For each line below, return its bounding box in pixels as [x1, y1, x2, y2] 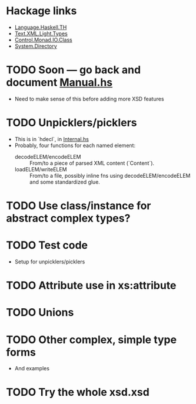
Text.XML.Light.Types [14, 30, 68, 37]
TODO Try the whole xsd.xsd [6, 386, 150, 399]
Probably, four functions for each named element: [14, 142, 136, 149]
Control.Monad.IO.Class [14, 36, 72, 43]
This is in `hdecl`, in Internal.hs [14, 135, 89, 142]
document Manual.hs [6, 76, 113, 89]
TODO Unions [6, 306, 74, 320]
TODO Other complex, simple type [6, 333, 177, 346]
